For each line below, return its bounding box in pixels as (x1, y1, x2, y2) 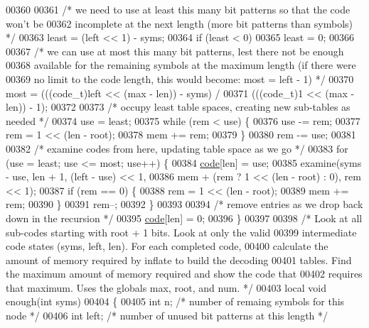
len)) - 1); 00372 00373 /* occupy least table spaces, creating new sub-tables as (6, 99, 351, 114)
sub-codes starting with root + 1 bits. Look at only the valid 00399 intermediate (6, 224, 357, 239)
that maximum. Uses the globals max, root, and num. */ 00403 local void (6, 280, 327, 295)
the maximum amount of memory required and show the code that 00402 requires (6, 266, 363, 281)
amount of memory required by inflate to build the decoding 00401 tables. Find (6, 252, 352, 267)
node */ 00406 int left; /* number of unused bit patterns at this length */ (6, 308, 328, 323)
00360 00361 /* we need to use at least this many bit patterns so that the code (6, 2, 351, 16)
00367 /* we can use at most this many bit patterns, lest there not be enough (6, 43, 344, 58)
